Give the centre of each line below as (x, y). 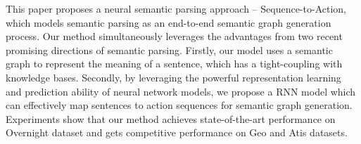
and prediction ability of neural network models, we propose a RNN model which (181, 91)
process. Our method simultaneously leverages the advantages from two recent (174, 36)
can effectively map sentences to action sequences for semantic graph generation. (179, 105)
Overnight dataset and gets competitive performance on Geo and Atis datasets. (177, 132)
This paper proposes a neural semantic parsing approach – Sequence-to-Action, (176, 8)
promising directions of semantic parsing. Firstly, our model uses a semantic (169, 50)
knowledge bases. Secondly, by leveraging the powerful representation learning (173, 77)
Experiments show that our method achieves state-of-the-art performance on (171, 118)
